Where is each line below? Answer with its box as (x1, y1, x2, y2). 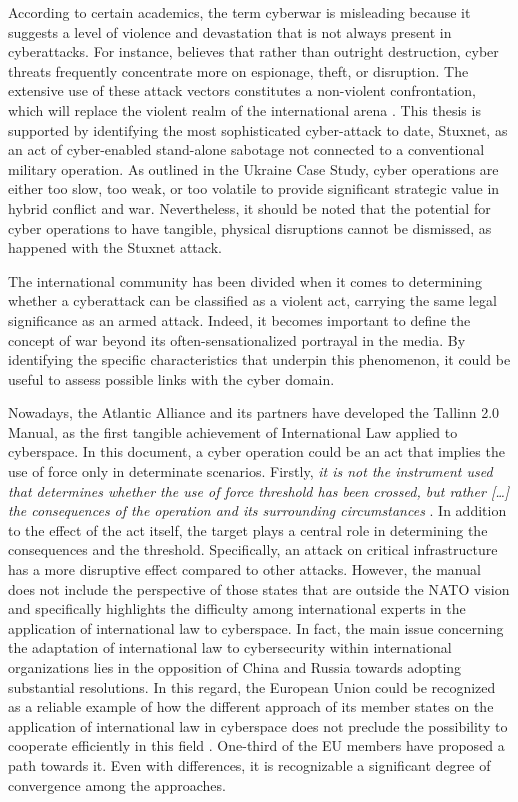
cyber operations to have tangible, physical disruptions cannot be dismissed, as (8, 217, 492, 238)
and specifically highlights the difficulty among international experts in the (8, 598, 466, 619)
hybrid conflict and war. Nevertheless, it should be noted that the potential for (8, 197, 491, 218)
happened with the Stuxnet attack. (8, 237, 222, 258)
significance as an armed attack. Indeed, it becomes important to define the (8, 309, 471, 330)
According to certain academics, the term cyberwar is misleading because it (8, 2, 471, 22)
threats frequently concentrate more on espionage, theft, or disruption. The (8, 60, 469, 81)
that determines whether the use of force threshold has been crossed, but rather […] (8, 480, 510, 501)
